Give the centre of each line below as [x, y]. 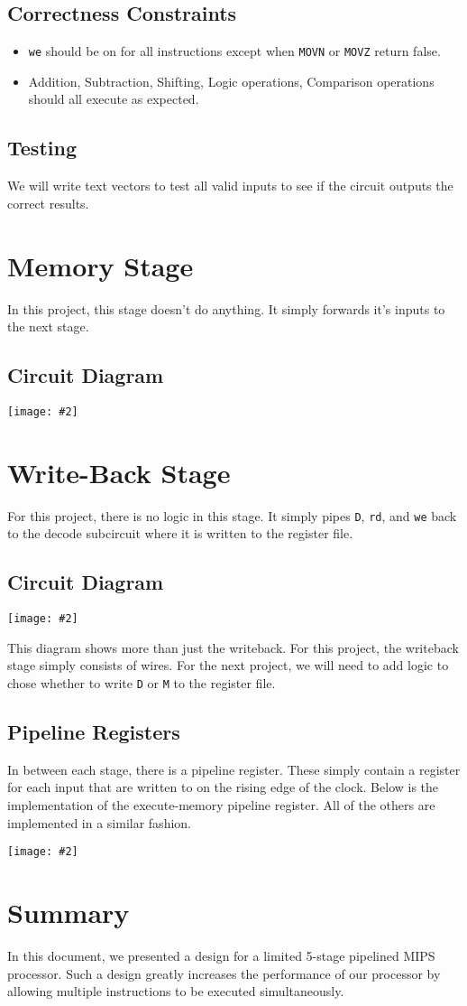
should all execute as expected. [114, 99]
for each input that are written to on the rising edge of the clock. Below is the [223, 787]
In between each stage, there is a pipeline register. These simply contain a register [234, 769]
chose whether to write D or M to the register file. [142, 683]
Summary [69, 913]
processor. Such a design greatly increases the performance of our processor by [224, 973]
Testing [42, 148]
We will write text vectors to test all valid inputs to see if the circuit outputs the [230, 186]
